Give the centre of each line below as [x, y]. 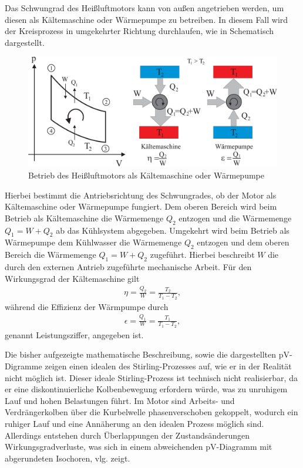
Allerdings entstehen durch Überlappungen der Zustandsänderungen [127, 435]
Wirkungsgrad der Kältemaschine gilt [72, 278]
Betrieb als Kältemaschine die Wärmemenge [84, 218]
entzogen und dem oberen [243, 242]
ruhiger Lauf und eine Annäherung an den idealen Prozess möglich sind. [134, 423]
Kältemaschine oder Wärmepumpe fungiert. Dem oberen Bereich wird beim [141, 206]
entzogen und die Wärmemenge [235, 218]
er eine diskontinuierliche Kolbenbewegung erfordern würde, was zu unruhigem [146, 389]
